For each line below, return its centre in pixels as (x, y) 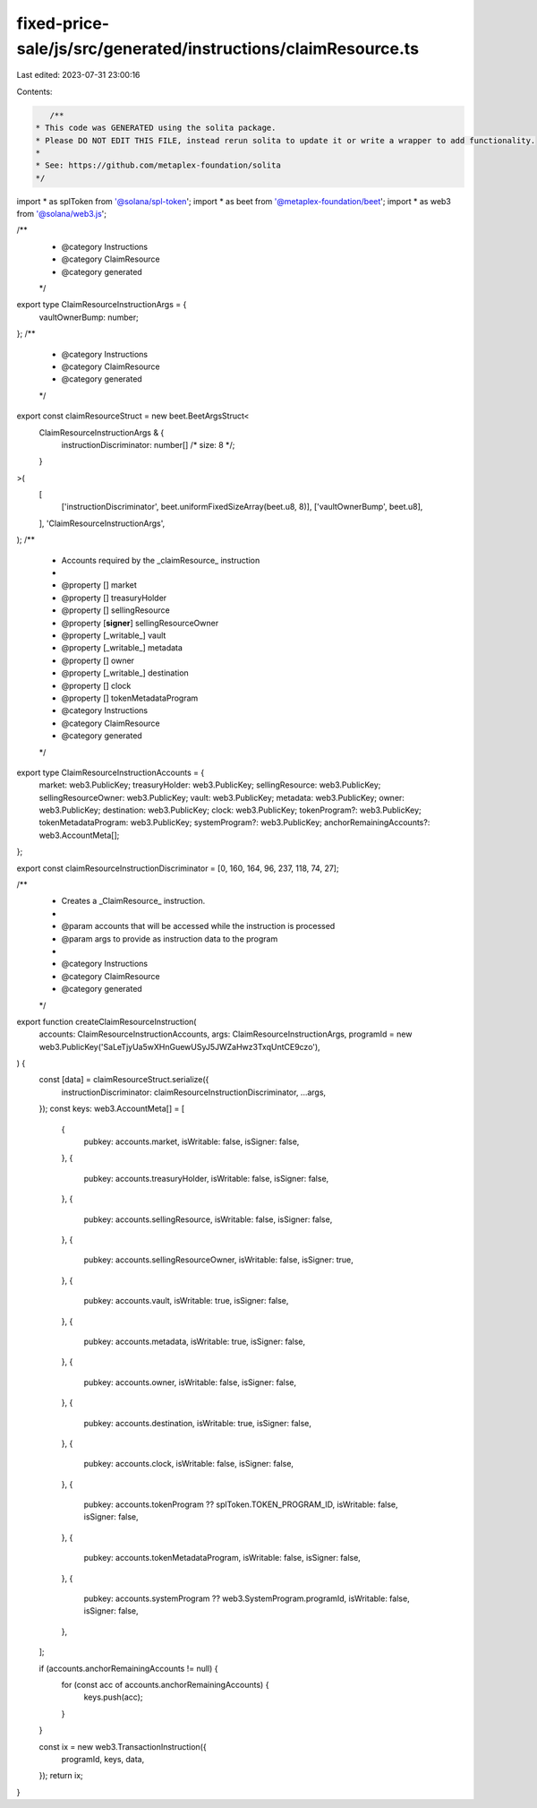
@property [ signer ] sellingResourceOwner (140, 623)
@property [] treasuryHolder (114, 598)
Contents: (34, 91)
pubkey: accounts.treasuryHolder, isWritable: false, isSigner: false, (206, 1178)
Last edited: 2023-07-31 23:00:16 (78, 75)
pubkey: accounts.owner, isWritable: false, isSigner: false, (190, 1382)
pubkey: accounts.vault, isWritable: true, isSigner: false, (186, 1301)
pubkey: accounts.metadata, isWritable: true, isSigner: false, (195, 1341)
